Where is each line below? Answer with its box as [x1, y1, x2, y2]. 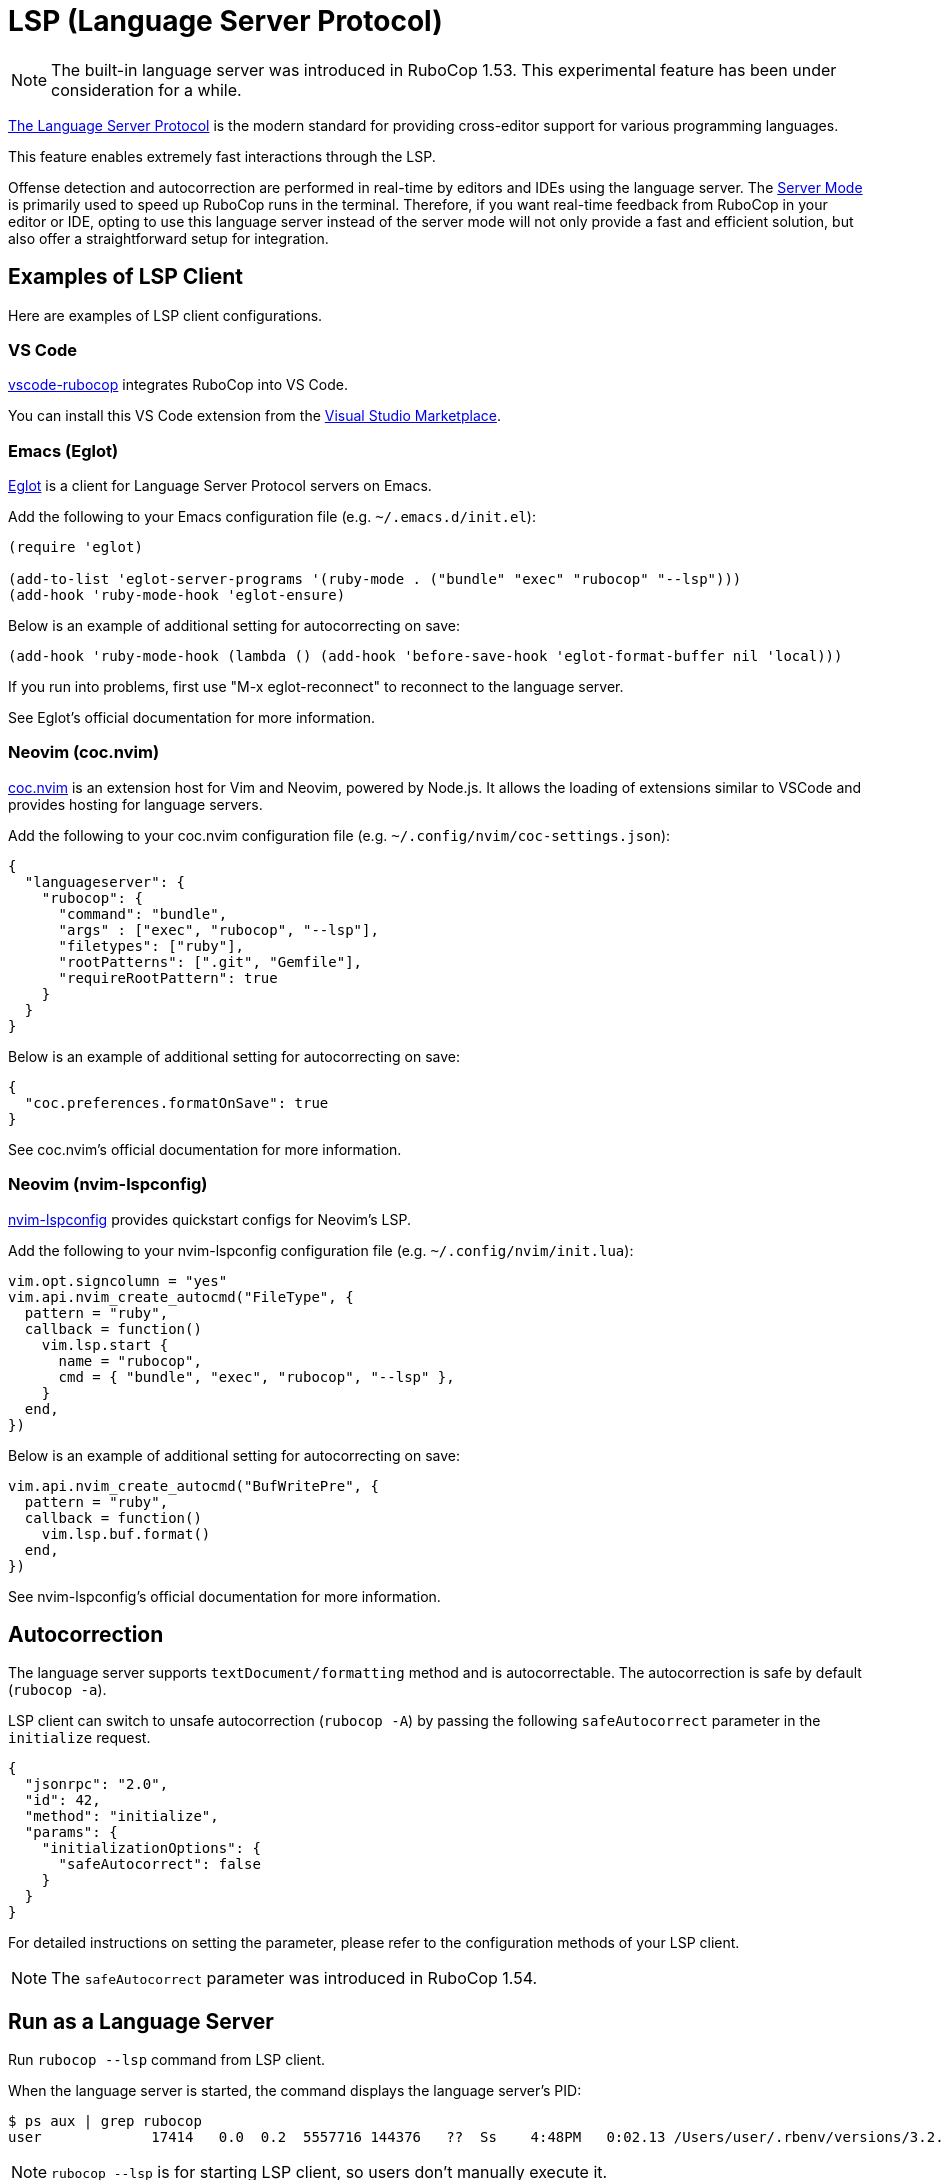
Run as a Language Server [8, 2008, 274, 2034]
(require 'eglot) [8, 539, 143, 556]
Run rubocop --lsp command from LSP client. [8, 2051, 325, 2069]
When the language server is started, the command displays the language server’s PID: [8, 2082, 582, 2100]
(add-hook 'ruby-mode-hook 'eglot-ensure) [8, 587, 346, 604]
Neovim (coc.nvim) [8, 742, 160, 763]
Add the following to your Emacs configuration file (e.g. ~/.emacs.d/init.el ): [8, 508, 536, 526]
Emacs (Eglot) [8, 440, 119, 461]
